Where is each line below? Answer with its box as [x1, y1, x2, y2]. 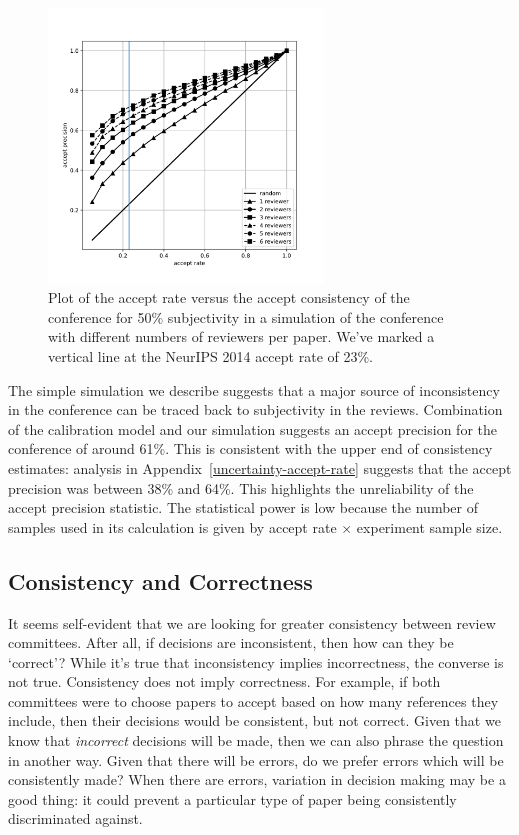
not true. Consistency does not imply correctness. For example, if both [8, 671, 441, 692]
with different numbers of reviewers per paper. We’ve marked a [48, 326, 435, 347]
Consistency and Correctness [8, 565, 313, 596]
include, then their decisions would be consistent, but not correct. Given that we [8, 710, 501, 731]
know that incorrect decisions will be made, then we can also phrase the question [8, 730, 504, 751]
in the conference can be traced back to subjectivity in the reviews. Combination [8, 399, 503, 420]
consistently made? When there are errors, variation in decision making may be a [8, 769, 506, 790]
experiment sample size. [356, 516, 503, 537]
